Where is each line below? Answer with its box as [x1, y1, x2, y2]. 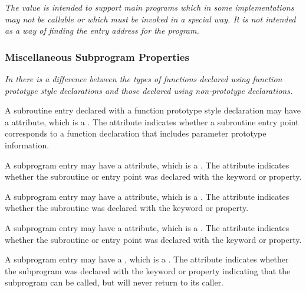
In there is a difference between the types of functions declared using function [5, 73, 282, 85]
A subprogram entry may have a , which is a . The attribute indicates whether [5, 253, 289, 265]
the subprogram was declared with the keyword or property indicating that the [5, 264, 291, 277]
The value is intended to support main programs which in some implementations [5, 1, 294, 13]
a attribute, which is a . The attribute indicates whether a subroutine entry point [5, 115, 299, 128]
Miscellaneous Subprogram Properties [5, 49, 189, 64]
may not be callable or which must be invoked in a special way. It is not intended [5, 12, 296, 25]
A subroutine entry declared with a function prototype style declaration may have [5, 104, 301, 116]
